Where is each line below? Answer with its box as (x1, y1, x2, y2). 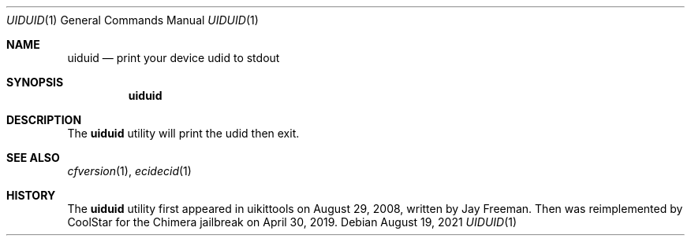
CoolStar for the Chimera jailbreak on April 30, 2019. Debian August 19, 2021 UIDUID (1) (67, 215, 517, 229)
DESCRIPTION (6, 113, 82, 126)
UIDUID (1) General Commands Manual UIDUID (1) (6, 13, 259, 27)
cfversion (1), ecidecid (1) (67, 164, 192, 178)
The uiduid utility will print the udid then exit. (67, 126, 300, 140)
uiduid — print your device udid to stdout (67, 51, 280, 64)
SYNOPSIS (6, 75, 64, 89)
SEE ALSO (6, 151, 60, 164)
